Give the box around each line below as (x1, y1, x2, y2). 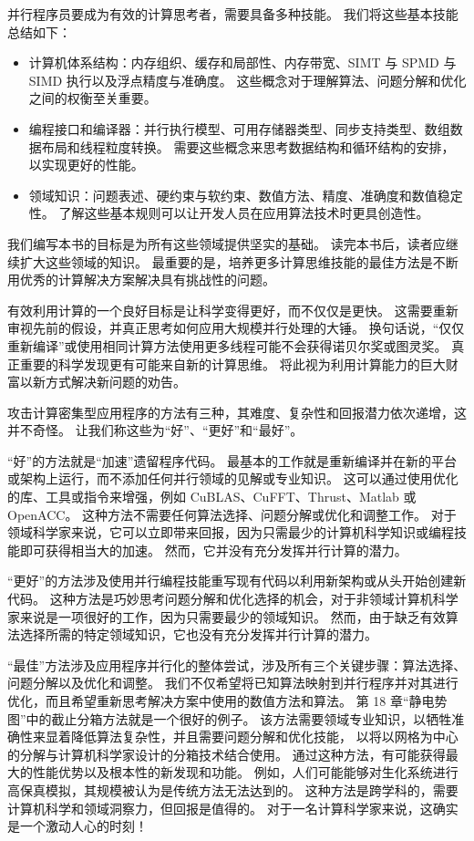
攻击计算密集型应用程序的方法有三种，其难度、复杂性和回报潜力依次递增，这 (7, 402, 467, 421)
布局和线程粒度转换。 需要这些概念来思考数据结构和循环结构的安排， (41, 137, 455, 156)
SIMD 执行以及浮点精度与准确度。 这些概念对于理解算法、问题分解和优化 (28, 70, 467, 89)
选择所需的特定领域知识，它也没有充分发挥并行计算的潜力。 (19, 625, 377, 644)
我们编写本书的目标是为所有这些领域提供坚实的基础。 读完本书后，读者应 (7, 234, 446, 253)
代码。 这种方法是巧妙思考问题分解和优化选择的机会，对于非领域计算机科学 (7, 589, 459, 608)
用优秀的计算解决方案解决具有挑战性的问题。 (7, 270, 275, 289)
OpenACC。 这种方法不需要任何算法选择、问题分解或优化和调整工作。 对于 (7, 504, 457, 524)
